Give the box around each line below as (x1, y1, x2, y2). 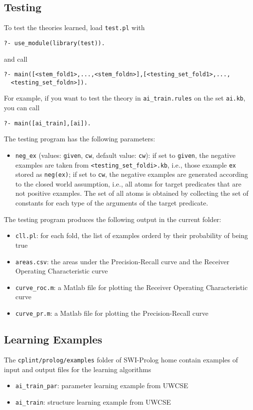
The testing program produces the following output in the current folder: (4, 214, 221, 224)
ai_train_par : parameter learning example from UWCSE (15, 380, 188, 391)
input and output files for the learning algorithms (4, 364, 151, 374)
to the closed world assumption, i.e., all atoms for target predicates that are (15, 178, 241, 188)
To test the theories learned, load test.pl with (4, 22, 145, 33)
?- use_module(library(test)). (4, 39, 105, 47)
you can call (4, 102, 40, 113)
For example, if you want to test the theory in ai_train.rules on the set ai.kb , (4, 93, 246, 103)
